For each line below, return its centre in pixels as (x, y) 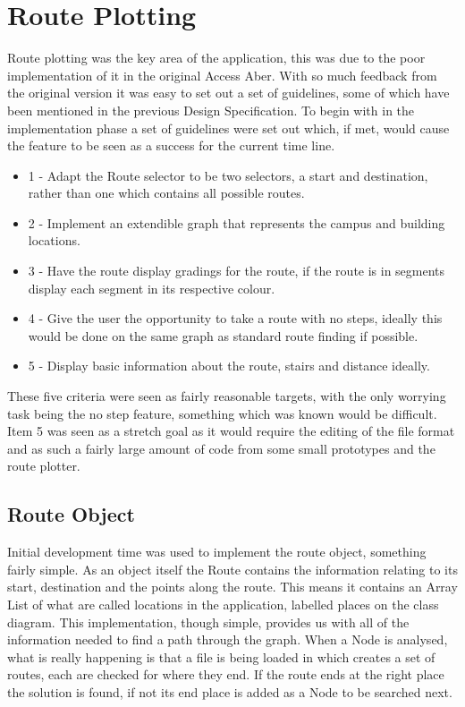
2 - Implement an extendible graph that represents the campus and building (237, 222)
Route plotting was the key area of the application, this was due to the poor (216, 58)
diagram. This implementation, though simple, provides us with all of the (208, 622)
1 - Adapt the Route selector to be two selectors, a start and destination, (228, 175)
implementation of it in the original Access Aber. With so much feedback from (222, 75)
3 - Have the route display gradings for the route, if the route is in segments (237, 271)
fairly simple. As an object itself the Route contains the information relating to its (232, 569)
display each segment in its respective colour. (152, 288)
